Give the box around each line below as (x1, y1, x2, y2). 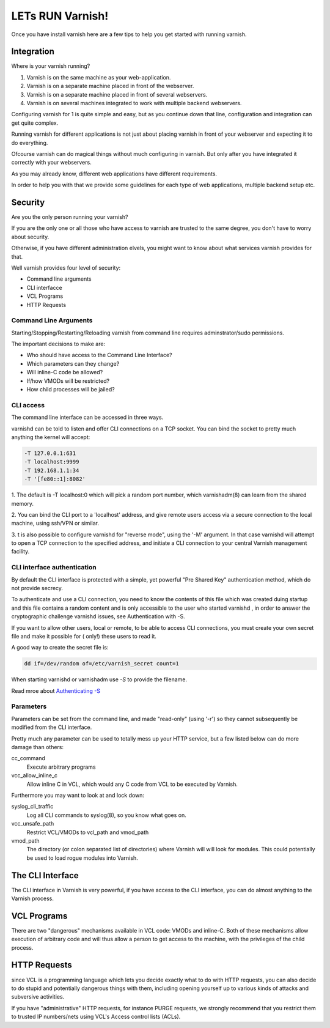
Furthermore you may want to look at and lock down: (11, 791, 145, 799)
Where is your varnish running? (11, 62, 90, 70)
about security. (11, 233, 50, 240)
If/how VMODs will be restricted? (26, 377, 110, 385)
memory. (11, 500, 34, 507)
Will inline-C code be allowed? (26, 369, 103, 376)
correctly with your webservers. (11, 159, 92, 166)
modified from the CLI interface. (11, 723, 92, 731)
